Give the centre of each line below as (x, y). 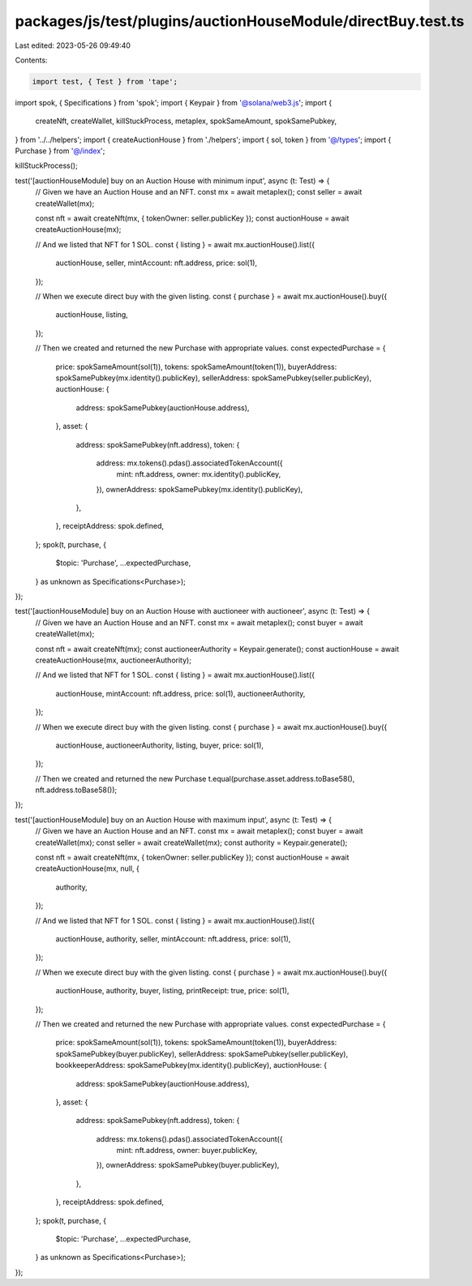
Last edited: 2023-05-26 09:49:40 (73, 45)
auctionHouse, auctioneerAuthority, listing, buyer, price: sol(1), (159, 745)
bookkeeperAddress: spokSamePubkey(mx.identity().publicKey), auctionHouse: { (191, 1065)
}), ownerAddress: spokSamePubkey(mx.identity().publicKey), (200, 489)
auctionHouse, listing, (92, 315)
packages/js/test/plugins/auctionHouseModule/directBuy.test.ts (240, 21)
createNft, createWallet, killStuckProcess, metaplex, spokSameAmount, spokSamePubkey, (186, 121)
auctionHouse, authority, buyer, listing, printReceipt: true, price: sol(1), (172, 991)
